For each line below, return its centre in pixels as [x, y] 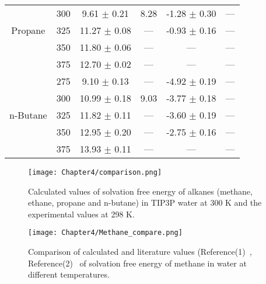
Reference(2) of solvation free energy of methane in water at [137, 263]
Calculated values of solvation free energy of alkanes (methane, [140, 191]
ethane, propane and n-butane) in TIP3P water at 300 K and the [145, 202]
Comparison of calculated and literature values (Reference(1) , [140, 252]
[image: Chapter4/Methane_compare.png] [105, 233]
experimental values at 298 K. [81, 214]
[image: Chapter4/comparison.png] [95, 172]
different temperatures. [69, 274]
